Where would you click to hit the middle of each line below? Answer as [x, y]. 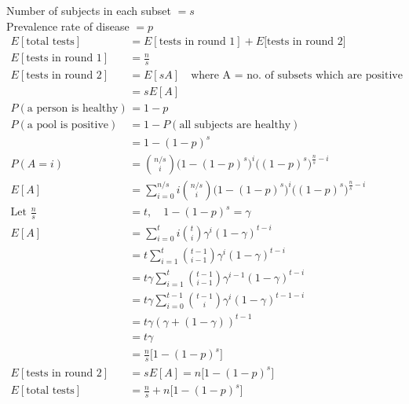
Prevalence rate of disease [68, 26]
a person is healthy [73, 109]
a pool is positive [68, 125]
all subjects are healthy [235, 125]
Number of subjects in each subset [89, 10]
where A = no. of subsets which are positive [297, 76]
